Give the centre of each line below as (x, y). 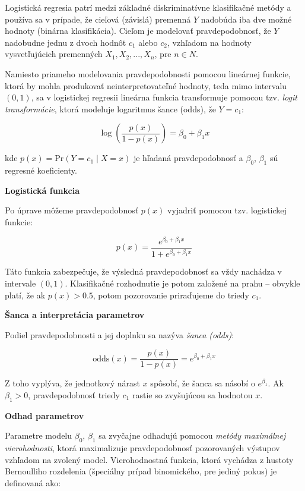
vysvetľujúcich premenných (54, 54)
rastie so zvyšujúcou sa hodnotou (192, 394)
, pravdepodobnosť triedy (74, 394)
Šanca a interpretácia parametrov (75, 315)
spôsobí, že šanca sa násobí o (203, 383)
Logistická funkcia (42, 190)
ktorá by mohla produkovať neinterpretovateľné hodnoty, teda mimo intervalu (146, 85)
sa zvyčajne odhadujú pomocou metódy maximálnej (192, 435)
